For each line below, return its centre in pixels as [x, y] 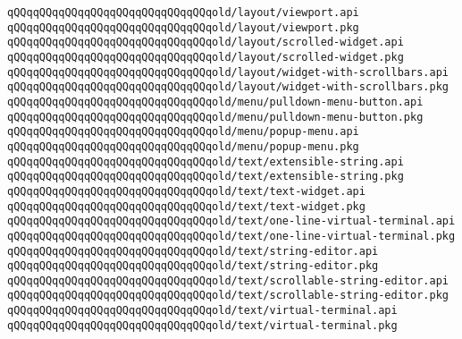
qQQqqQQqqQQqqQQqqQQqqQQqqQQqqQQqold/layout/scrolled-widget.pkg [206, 57]
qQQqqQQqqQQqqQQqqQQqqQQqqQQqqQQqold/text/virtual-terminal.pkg [202, 325]
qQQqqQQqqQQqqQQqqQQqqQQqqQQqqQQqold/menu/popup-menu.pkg [183, 146]
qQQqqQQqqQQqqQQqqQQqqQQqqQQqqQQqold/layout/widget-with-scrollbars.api [228, 72]
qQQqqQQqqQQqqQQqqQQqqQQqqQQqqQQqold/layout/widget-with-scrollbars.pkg [228, 87]
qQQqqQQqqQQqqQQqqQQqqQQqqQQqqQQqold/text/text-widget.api [186, 191]
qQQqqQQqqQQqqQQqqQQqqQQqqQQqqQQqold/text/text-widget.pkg [186, 206]
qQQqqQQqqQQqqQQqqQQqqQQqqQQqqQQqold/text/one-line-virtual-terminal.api [231, 221]
